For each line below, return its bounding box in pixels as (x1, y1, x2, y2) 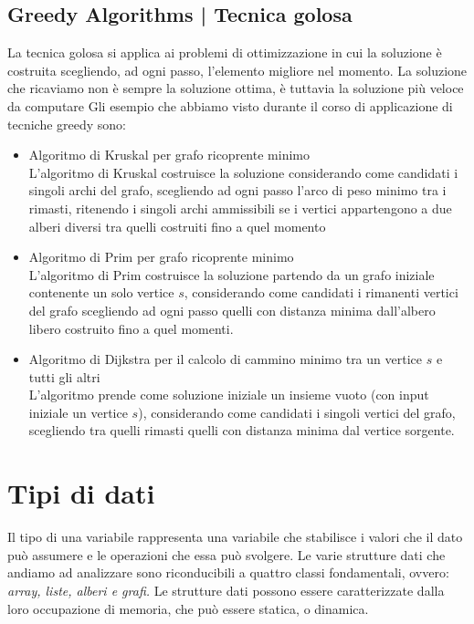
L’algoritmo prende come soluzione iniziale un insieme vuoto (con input (28, 385, 429, 404)
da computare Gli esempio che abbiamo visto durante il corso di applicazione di (7, 96, 453, 115)
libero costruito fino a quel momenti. (28, 318, 234, 338)
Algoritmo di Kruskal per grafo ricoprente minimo (28, 145, 310, 164)
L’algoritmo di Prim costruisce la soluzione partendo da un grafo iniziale (28, 265, 435, 284)
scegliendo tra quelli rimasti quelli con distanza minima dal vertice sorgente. (28, 421, 455, 440)
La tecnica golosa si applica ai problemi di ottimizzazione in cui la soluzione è (7, 43, 442, 62)
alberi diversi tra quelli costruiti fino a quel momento (28, 216, 326, 235)
